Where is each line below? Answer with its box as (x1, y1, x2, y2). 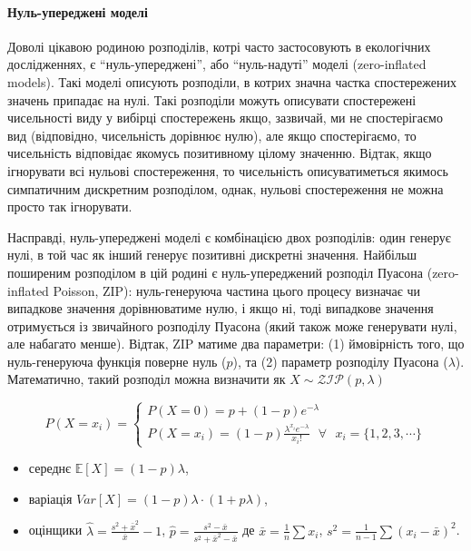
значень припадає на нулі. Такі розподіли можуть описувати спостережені (7, 90, 417, 109)
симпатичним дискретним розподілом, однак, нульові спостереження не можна (7, 179, 444, 198)
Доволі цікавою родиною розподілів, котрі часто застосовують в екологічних (7, 36, 431, 55)
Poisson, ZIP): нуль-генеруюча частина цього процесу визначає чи (53, 280, 421, 300)
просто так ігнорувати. (7, 197, 132, 216)
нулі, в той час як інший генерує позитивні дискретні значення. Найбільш (7, 245, 417, 264)
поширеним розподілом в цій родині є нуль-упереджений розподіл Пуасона (7, 262, 424, 281)
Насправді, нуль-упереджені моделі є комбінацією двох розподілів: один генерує (7, 227, 451, 246)
